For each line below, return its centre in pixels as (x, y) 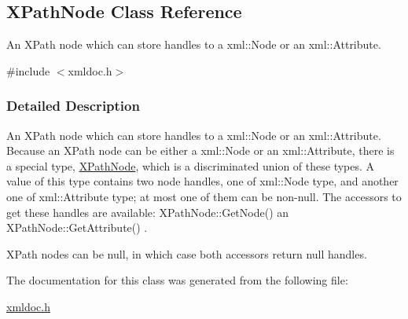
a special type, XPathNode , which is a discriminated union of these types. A (191, 165)
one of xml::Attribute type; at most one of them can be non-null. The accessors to (204, 196)
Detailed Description (73, 106)
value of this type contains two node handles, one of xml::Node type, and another (202, 181)
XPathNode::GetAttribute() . (77, 227)
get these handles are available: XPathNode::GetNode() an (148, 212)
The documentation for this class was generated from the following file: (177, 280)
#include (28, 70)
